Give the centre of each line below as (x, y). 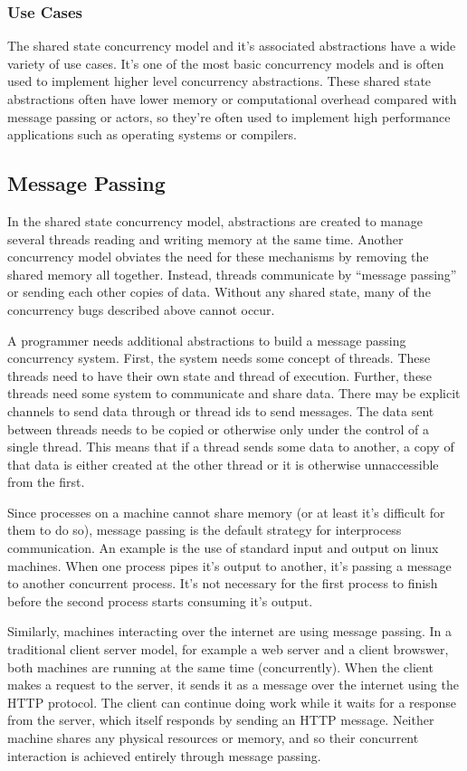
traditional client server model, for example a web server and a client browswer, (228, 649)
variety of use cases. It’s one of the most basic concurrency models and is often (226, 63)
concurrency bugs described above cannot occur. (141, 309)
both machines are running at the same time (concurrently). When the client (220, 666)
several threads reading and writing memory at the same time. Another (205, 238)
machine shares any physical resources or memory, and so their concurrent (213, 738)
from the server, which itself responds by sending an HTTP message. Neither (221, 720)
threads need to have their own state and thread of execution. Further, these (219, 375)
